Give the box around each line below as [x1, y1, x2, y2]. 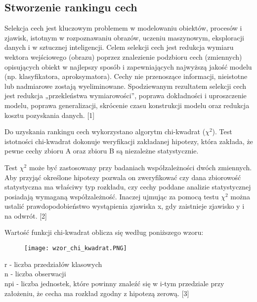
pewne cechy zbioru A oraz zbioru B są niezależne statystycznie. [4, 146, 199, 156]
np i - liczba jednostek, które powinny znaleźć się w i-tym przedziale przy [4, 278, 224, 288]
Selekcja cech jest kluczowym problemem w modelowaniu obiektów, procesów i [4, 23, 242, 33]
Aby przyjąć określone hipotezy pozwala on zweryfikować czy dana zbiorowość [4, 172, 241, 182]
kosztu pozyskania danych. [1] [4, 110, 95, 120]
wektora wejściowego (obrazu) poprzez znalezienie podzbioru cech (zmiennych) [4, 51, 242, 62]
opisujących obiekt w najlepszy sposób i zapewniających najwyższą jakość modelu [4, 61, 252, 72]
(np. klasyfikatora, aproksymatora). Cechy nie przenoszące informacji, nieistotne [4, 71, 248, 81]
